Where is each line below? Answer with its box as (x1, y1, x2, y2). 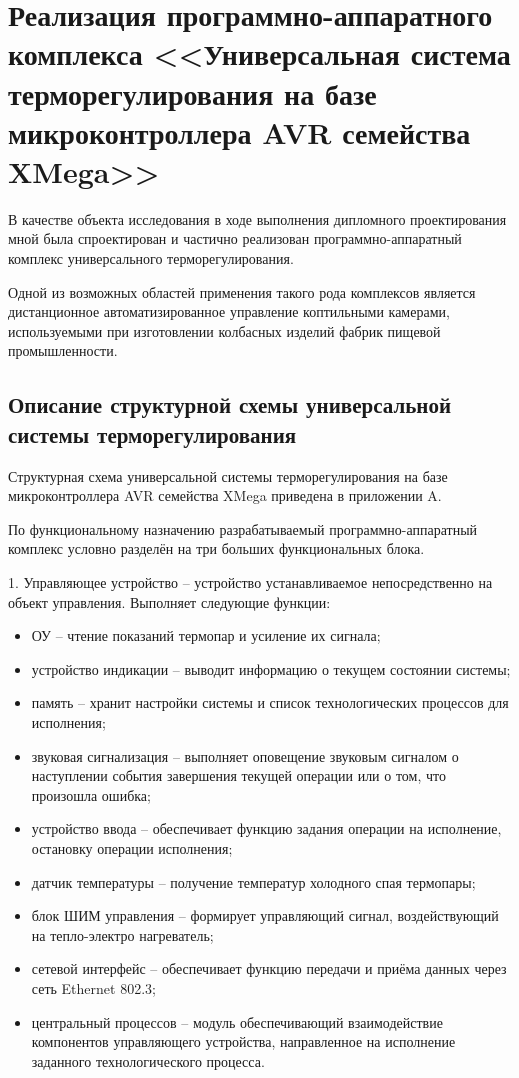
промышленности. (8, 340, 118, 361)
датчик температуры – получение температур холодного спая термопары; (31, 871, 476, 892)
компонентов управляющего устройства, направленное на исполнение (31, 1031, 456, 1052)
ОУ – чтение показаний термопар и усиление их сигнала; (31, 625, 381, 646)
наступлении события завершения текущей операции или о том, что (31, 765, 446, 786)
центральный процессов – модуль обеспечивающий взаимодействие (31, 1011, 443, 1032)
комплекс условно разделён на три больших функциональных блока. (8, 538, 425, 559)
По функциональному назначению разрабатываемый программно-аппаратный (8, 518, 478, 539)
